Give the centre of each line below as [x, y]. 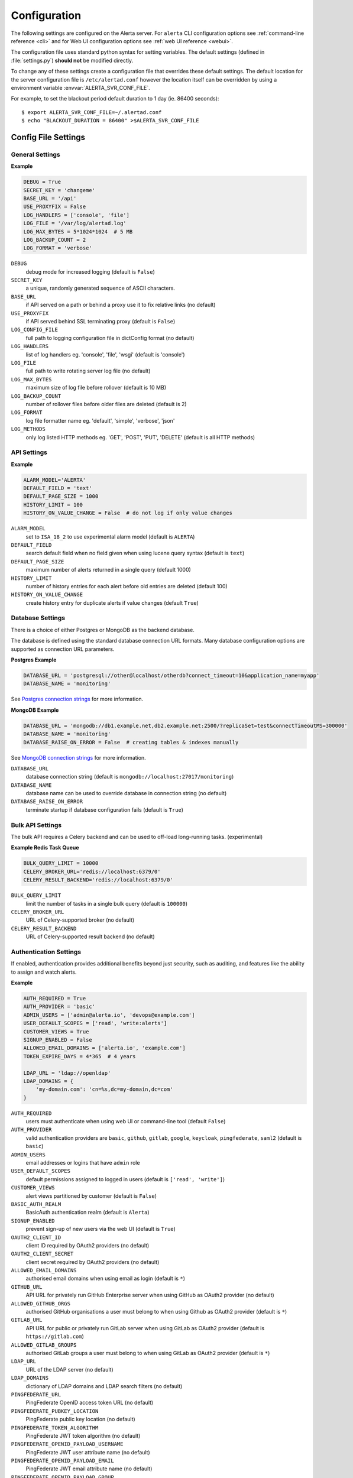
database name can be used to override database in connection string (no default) [126, 793]
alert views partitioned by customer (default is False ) [91, 1196]
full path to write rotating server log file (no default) [88, 371]
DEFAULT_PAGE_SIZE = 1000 [61, 496]
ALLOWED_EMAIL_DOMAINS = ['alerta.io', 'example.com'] [104, 1048]
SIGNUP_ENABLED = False [58, 1040]
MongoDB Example [35, 710]
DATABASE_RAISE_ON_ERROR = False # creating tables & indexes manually [131, 742]
